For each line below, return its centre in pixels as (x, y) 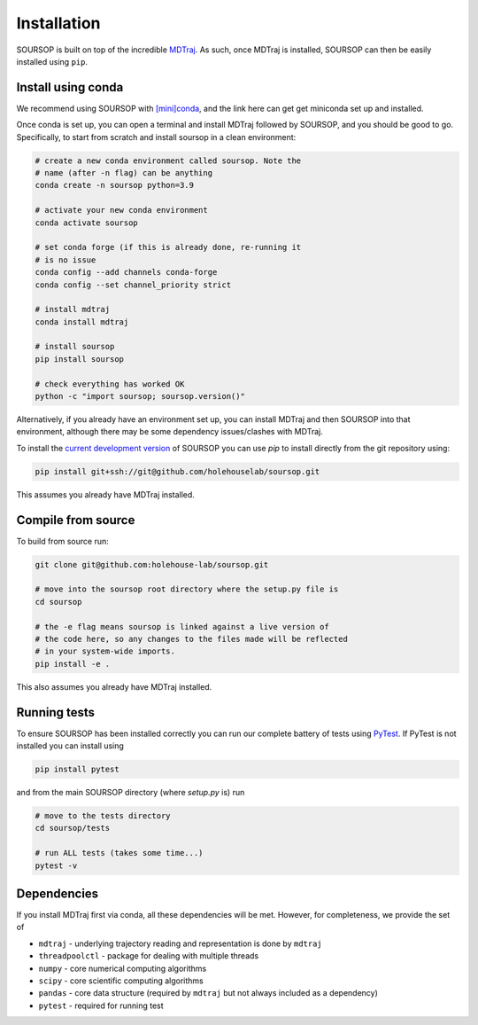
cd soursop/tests (73, 828)
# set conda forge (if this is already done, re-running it (168, 247)
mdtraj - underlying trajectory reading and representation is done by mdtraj (180, 943)
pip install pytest (77, 770)
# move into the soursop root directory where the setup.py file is (187, 589)
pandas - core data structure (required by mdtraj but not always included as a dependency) (208, 993)
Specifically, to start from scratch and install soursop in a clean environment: (156, 137)
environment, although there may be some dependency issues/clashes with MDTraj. (170, 432)
